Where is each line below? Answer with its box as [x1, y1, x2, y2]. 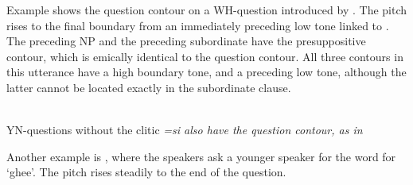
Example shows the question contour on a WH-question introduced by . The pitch [6, 2, 407, 17]
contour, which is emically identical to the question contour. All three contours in [6, 48, 403, 64]
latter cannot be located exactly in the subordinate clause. [6, 79, 291, 95]
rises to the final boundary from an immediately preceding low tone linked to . [6, 17, 389, 33]
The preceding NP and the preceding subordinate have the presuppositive [6, 33, 366, 49]
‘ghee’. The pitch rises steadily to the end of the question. [6, 164, 286, 180]
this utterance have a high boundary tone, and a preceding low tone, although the [6, 64, 407, 80]
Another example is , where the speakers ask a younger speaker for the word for [6, 148, 396, 164]
